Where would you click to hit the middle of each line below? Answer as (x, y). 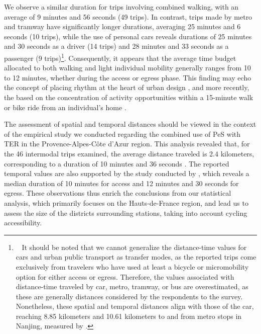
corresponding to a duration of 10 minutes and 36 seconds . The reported (117, 163)
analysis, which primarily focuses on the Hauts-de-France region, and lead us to (126, 202)
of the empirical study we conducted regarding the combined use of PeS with (122, 134)
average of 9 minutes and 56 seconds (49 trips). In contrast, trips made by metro (128, 16)
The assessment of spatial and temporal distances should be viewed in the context (130, 124)
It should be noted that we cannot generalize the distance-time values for (134, 247)
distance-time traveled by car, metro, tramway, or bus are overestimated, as (132, 286)
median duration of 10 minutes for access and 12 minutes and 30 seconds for (121, 183)
